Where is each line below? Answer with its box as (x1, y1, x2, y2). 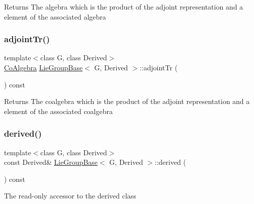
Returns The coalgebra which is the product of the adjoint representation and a (4, 96, 250, 107)
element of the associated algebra (4, 11, 106, 22)
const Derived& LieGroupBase (4, 157, 98, 167)
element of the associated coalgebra (4, 106, 113, 116)
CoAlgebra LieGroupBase (4, 62, 83, 72)
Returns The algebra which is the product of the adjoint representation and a (4, 2, 243, 12)
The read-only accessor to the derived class (4, 190, 136, 201)
